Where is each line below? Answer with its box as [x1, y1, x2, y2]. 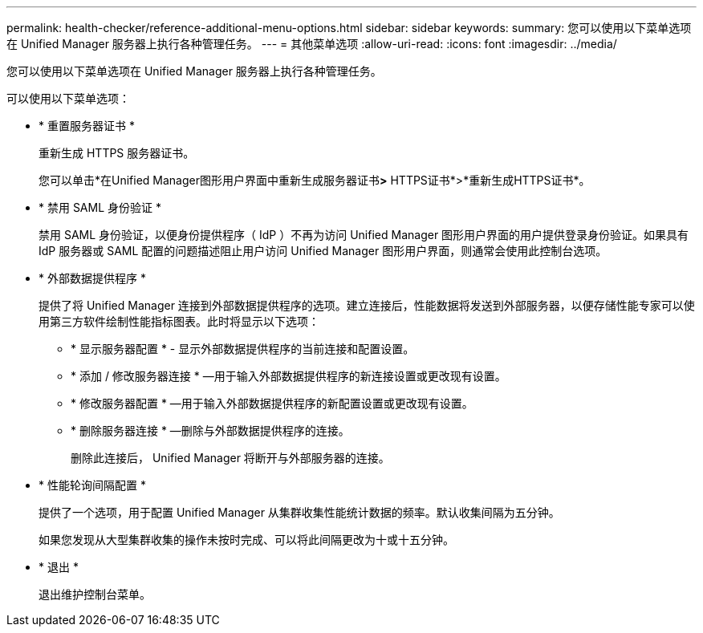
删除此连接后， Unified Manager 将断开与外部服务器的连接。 [71, 451, 390, 465]
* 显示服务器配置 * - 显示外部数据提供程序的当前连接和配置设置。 [71, 342, 415, 355]
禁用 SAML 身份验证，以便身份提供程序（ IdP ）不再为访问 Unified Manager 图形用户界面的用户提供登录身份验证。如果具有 [39, 228, 689, 241]
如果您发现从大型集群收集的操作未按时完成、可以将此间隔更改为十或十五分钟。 [39, 533, 454, 546]
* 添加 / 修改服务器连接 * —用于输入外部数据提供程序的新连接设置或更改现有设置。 [71, 369, 506, 383]
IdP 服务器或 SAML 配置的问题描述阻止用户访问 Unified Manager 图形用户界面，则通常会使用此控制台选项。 [39, 244, 608, 258]
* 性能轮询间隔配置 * [39, 478, 146, 492]
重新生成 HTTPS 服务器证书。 [39, 146, 195, 160]
